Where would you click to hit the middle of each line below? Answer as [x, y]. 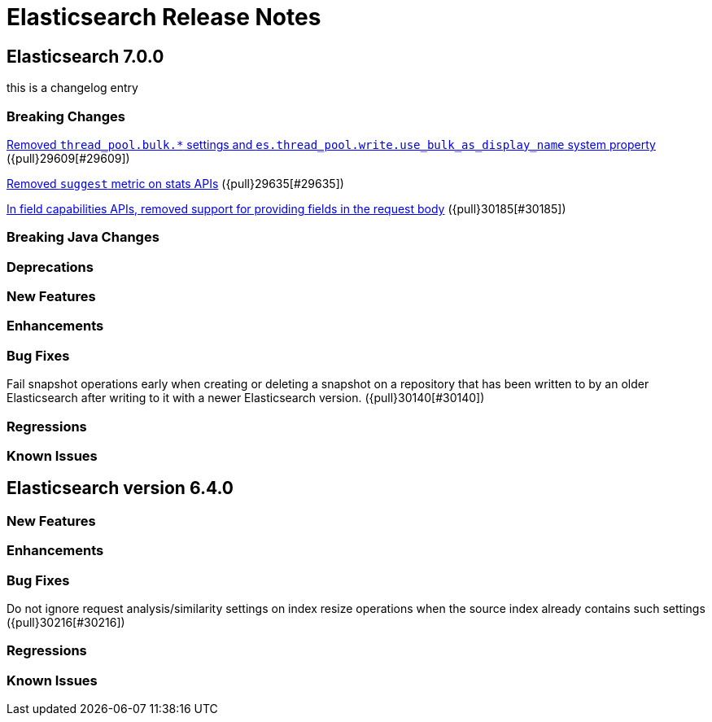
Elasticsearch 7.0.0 [85, 56]
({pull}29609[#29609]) [68, 158]
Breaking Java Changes [83, 237]
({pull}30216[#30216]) [66, 622]
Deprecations [50, 267]
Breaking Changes [66, 116]
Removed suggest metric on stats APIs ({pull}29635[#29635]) [175, 183]
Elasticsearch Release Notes [164, 17]
